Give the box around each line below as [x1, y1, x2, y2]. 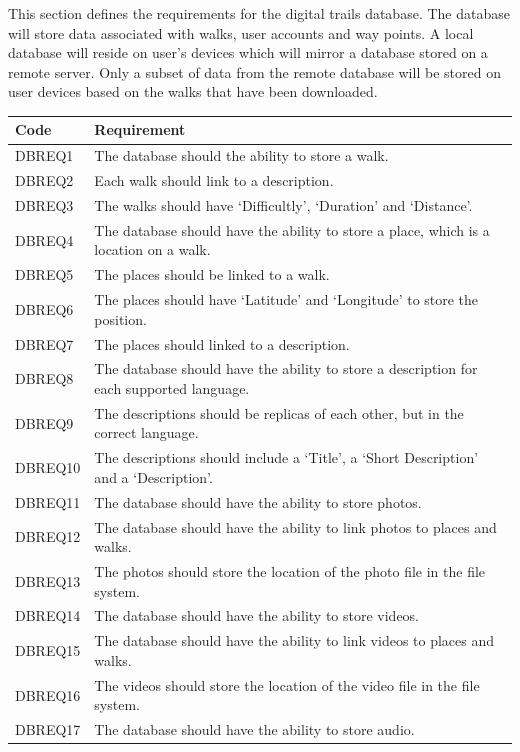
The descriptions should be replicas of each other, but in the [94, 402, 464, 423]
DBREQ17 [15, 719, 81, 740]
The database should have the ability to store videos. [94, 605, 420, 626]
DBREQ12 [15, 526, 81, 547]
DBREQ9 [15, 412, 74, 433]
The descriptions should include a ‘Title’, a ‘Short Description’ [94, 447, 479, 468]
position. [94, 308, 147, 329]
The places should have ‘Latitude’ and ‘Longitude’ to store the [94, 289, 479, 310]
